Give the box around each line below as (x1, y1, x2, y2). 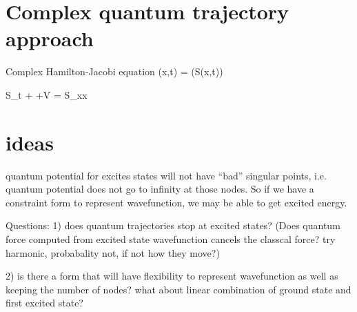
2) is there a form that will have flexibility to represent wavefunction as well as (6, 269, 338, 283)
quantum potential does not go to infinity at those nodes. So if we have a (6, 182, 314, 196)
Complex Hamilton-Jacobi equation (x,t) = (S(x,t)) (6, 64, 223, 79)
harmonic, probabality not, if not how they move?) (6, 245, 220, 260)
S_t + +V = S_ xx (6, 87, 88, 101)
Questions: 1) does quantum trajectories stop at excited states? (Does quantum (6, 218, 340, 233)
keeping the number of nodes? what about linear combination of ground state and (6, 282, 351, 296)
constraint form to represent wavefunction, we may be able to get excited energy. (6, 195, 347, 209)
